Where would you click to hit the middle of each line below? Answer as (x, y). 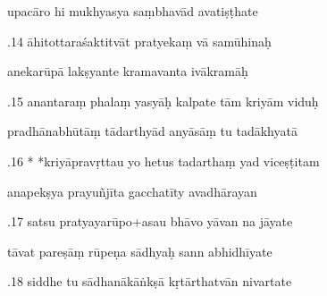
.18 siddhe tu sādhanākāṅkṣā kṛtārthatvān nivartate (150, 281)
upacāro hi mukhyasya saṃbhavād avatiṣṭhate (133, 11)
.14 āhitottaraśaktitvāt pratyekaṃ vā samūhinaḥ (139, 41)
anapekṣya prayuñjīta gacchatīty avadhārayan (132, 191)
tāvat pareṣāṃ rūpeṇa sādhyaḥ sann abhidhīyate (140, 251)
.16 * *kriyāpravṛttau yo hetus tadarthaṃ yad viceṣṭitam (163, 161)
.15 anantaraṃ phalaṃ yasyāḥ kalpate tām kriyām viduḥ (163, 101)
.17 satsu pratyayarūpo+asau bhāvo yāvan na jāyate (150, 221)
